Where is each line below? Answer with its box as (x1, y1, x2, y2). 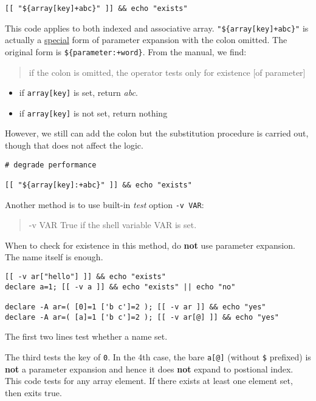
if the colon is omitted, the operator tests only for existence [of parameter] (29, 66, 306, 78)
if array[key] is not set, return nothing (19, 106, 168, 119)
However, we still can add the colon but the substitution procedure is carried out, (5, 127, 309, 140)
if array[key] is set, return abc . (19, 86, 138, 99)
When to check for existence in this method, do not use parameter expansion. (5, 238, 295, 251)
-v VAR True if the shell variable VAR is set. (29, 218, 197, 231)
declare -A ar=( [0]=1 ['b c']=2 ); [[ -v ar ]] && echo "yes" (5, 303, 266, 312)
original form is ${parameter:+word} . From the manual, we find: (5, 45, 247, 58)
